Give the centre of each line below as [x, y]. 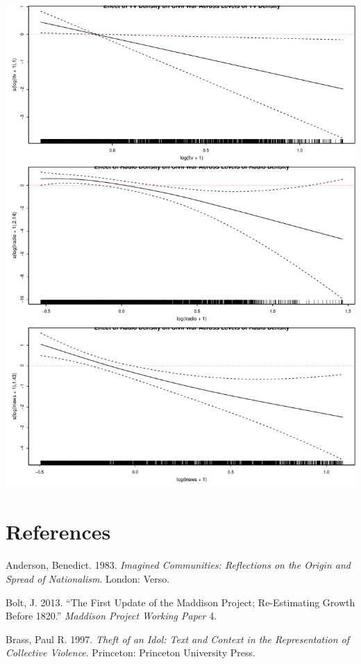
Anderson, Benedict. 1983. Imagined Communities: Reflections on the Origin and [178, 565]
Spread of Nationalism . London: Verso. [88, 578]
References [58, 532]
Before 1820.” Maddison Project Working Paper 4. [111, 616]
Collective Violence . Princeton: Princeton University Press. [131, 653]
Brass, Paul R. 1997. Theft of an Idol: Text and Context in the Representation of [178, 639]
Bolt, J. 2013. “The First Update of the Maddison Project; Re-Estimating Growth [180, 602]
